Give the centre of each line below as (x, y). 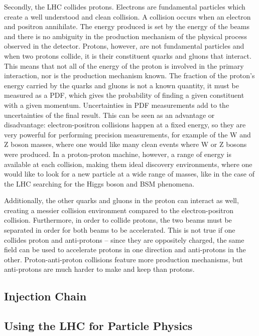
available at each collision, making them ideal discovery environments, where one (128, 164)
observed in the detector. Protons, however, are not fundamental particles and (124, 46)
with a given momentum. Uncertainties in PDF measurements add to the (117, 105)
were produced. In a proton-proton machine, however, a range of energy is (118, 154)
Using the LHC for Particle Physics (98, 326)
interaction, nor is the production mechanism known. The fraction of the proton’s (129, 75)
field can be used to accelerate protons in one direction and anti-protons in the (125, 249)
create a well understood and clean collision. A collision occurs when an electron (127, 16)
